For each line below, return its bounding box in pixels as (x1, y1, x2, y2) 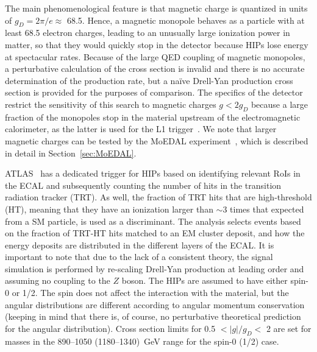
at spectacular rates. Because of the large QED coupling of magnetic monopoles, (5, 50, 305, 63)
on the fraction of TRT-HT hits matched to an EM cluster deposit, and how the (5, 227, 305, 239)
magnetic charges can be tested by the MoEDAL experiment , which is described (5, 134, 308, 147)
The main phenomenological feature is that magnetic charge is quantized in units (5, 2, 308, 14)
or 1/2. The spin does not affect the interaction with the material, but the (12, 286, 289, 299)
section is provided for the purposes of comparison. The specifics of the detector (5, 86, 303, 99)
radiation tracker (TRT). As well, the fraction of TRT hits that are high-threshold (5, 191, 312, 203)
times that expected (230, 202, 304, 215)
